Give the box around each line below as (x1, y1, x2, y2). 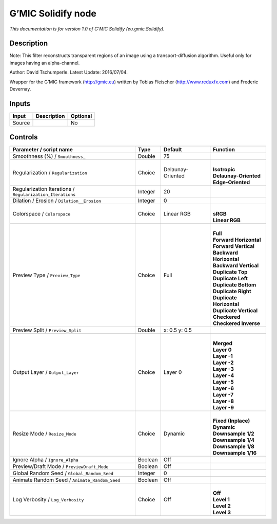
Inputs (9, 99, 31, 108)
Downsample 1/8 (213, 443, 255, 450)
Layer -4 (213, 372, 234, 379)
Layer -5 (213, 378, 234, 386)
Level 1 (213, 496, 230, 503)
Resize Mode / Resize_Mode (12, 430, 76, 437)
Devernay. (9, 86, 31, 92)
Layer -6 (213, 385, 234, 392)
